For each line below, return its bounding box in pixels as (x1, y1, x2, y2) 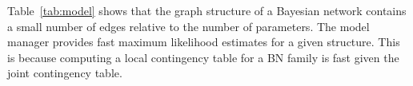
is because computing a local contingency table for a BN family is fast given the (7, 49, 399, 65)
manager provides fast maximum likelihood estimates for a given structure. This (7, 33, 400, 50)
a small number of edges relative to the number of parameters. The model (7, 18, 370, 34)
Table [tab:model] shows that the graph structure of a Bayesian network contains (7, 2, 407, 18)
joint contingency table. (7, 64, 122, 81)
